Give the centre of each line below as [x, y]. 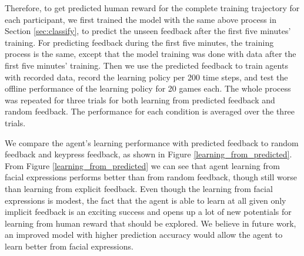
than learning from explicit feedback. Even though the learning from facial [139, 188]
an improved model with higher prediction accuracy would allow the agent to [144, 235]
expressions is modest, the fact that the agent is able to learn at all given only [146, 200]
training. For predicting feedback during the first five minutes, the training [139, 42]
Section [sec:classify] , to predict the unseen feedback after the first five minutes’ [148, 31]
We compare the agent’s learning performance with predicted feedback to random [152, 142]
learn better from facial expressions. [69, 246]
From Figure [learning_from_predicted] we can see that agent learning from [142, 165]
